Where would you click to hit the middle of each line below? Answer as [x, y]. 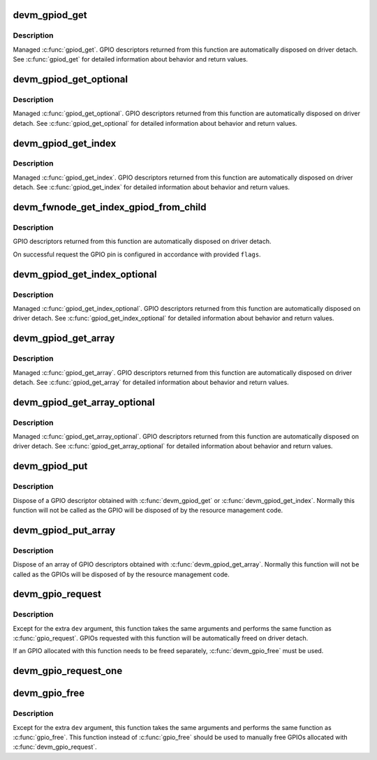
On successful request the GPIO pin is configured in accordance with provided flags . [137, 254]
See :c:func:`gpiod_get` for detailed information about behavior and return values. [130, 59]
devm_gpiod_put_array [64, 530]
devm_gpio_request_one [68, 671]
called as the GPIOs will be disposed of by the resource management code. [121, 574]
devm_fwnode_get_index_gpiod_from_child [110, 207]
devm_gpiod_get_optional [71, 79]
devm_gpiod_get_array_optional [84, 402]
